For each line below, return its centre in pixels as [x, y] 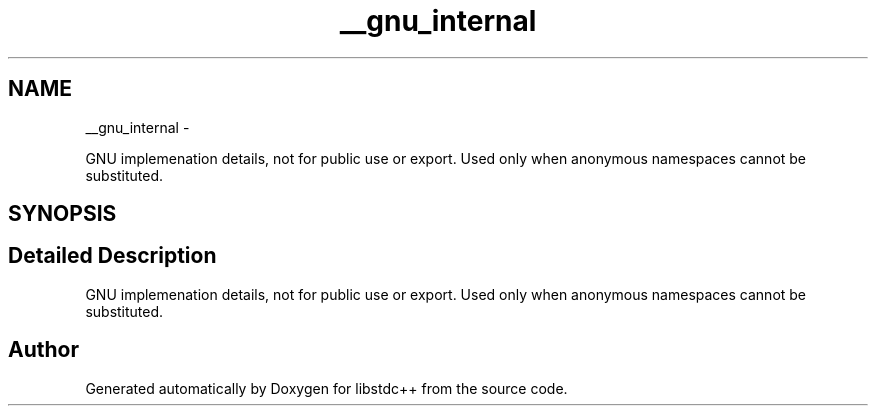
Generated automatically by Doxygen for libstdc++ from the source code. [326, 388]
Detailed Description [112, 256]
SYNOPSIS [62, 214]
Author [43, 350]
